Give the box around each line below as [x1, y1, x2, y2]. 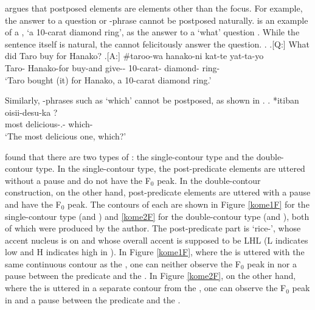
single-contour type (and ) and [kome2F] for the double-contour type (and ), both [5, 210, 310, 222]
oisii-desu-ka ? [5, 105, 58, 118]
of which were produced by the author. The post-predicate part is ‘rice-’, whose [5, 222, 301, 234]
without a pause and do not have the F [5, 174, 151, 186]
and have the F [5, 197, 61, 210]
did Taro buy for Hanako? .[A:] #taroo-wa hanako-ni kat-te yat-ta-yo [5, 49, 264, 62]
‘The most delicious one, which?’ [5, 129, 126, 142]
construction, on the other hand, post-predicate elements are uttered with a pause [5, 186, 311, 199]
